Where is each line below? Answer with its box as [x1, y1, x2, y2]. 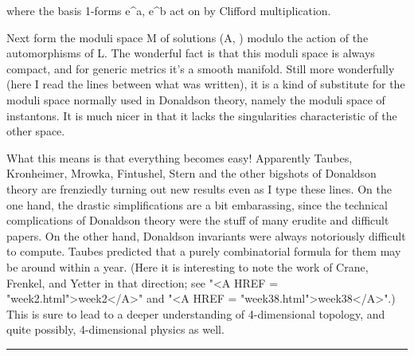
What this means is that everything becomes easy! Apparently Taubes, [6, 149, 353, 166]
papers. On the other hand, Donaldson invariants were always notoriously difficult [6, 227, 406, 244]
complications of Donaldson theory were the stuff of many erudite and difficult [6, 212, 389, 229]
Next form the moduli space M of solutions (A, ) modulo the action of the [6, 29, 369, 45]
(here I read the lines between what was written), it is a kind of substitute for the [6, 76, 405, 92]
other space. [6, 123, 65, 139]
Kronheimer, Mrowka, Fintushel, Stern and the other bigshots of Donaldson [6, 165, 377, 182]
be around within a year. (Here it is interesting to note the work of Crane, [6, 258, 369, 275]
